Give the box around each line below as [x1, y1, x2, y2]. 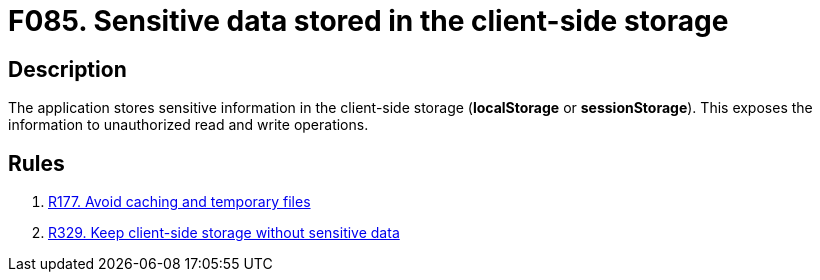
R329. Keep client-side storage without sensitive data [48, 224, 400, 242]
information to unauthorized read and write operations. [8, 116, 369, 134]
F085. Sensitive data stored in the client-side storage [8, 4, 729, 38]
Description [8, 56, 127, 82]
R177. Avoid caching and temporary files [48, 193, 311, 211]
